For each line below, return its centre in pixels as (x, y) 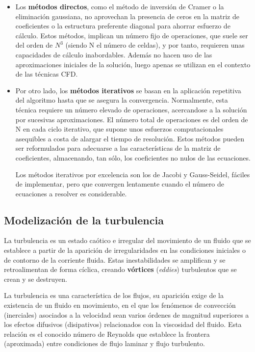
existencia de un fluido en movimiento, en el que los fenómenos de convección (120, 305)
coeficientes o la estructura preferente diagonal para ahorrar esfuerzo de (123, 26)
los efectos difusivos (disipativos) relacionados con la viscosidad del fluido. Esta (123, 324)
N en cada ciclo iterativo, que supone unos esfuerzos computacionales (119, 129)
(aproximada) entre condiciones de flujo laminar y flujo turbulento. (104, 343)
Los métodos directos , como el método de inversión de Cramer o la (120, 6)
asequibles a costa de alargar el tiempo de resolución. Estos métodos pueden (130, 138)
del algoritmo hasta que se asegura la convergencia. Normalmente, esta (122, 100)
